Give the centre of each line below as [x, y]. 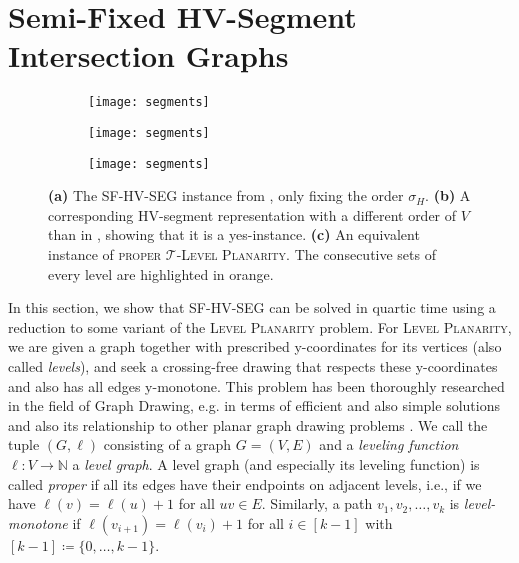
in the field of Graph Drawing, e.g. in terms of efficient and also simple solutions [254, 405]
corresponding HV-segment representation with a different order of [252, 214]
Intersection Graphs [148, 55]
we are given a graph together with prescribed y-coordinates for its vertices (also [255, 346]
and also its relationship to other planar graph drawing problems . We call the [248, 424]
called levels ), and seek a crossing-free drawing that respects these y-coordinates [253, 366]
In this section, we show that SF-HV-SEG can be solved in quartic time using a [252, 307]
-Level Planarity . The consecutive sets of [306, 254]
